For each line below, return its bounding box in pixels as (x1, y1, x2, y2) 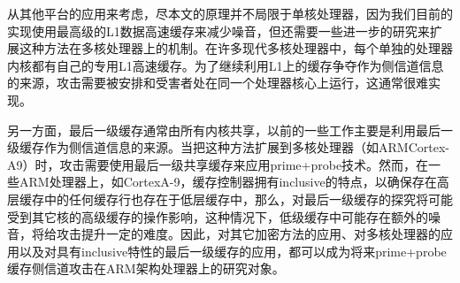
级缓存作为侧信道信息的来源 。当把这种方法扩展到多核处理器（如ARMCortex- (7, 138, 449, 157)
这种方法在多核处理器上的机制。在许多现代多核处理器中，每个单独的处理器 (19, 39, 453, 57)
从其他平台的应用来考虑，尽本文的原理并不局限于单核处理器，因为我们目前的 (7, 4, 453, 22)
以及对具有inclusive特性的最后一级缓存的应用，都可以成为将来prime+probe (19, 241, 447, 260)
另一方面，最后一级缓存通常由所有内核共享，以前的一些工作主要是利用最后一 (7, 120, 453, 139)
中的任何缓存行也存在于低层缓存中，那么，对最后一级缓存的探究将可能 (43, 189, 453, 208)
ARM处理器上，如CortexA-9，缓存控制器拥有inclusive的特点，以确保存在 (19, 172, 437, 191)
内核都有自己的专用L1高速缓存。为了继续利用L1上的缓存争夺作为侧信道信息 (7, 56, 444, 74)
